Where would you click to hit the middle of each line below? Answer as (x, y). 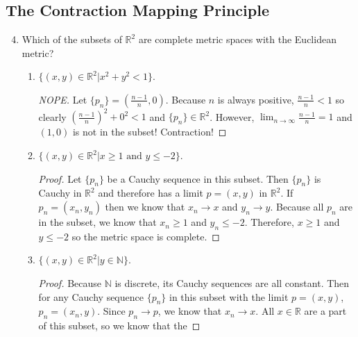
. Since (111, 311)
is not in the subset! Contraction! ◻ (150, 132)
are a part (325, 311)
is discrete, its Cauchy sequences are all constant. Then (232, 283)
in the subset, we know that (97, 222)
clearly (52, 116)
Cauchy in (60, 193)
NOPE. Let (63, 99)
